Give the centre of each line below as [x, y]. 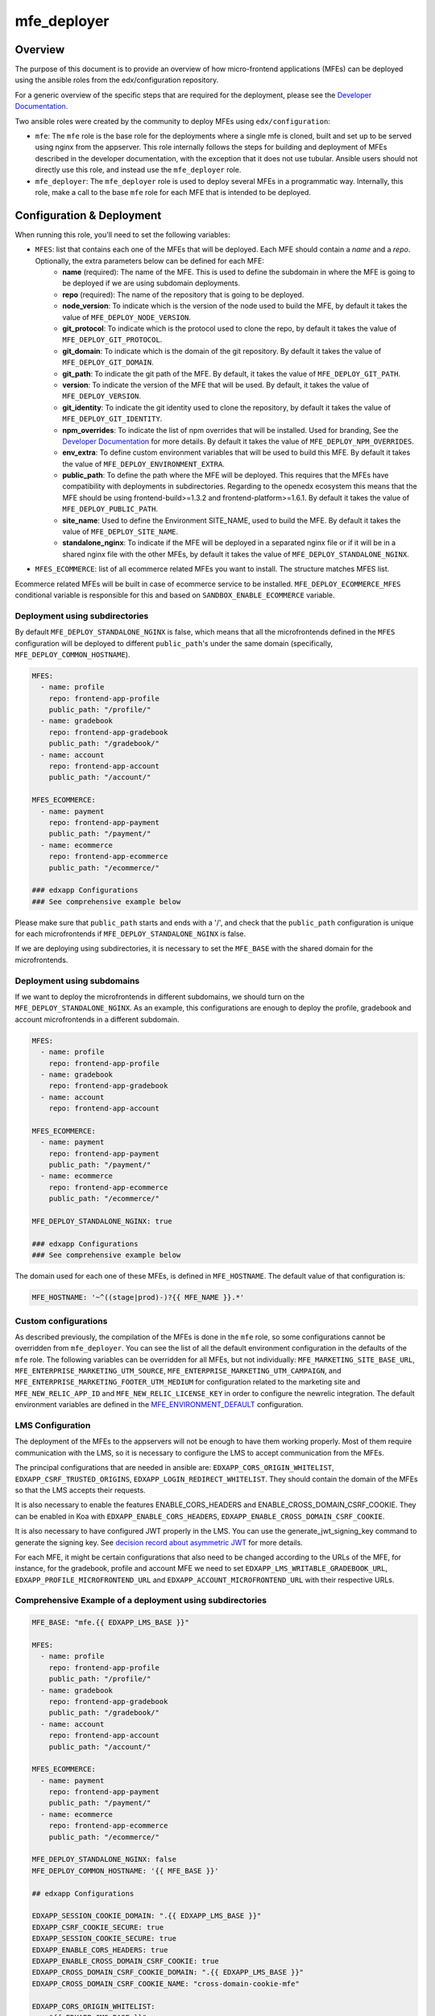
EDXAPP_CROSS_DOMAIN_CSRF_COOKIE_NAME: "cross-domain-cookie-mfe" [166, 1983]
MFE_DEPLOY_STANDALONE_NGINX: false [104, 1860]
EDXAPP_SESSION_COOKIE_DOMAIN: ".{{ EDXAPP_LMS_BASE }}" [147, 1916]
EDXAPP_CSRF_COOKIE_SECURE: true [98, 1927]
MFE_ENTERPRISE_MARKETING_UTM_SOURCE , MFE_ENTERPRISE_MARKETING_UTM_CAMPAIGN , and [178, 1371]
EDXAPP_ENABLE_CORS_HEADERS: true [100, 1950]
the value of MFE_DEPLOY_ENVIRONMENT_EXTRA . [143, 464]
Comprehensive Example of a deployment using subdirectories [141, 1601]
